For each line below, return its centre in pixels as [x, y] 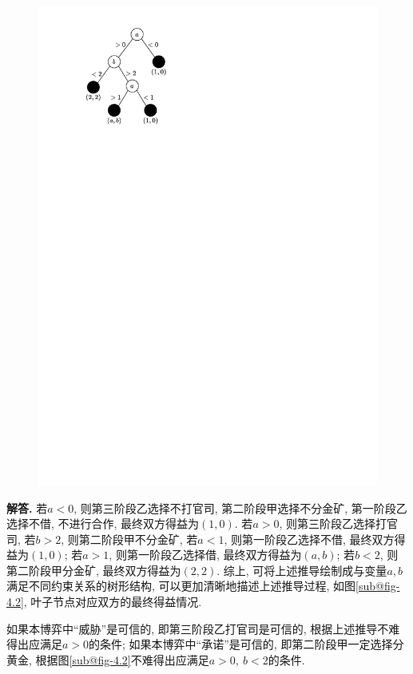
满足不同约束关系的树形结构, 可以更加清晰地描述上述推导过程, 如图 [181, 586]
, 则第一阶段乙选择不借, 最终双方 [309, 539]
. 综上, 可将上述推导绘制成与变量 [302, 570]
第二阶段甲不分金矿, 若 [138, 539]
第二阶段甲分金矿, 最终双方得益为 [94, 570]
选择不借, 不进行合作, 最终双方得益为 [103, 523]
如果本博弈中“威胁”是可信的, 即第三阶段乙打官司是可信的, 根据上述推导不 [198, 628]
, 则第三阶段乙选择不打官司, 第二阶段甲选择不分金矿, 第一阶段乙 [240, 507]
